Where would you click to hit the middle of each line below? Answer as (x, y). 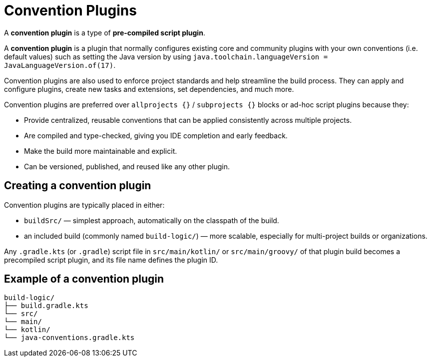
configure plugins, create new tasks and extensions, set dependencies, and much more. (149, 89)
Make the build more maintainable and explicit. (101, 151)
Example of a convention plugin (84, 279)
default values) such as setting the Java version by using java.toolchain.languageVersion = (166, 56)
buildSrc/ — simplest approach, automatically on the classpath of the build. (152, 220)
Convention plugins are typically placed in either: (84, 205)
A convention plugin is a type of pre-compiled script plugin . (105, 32)
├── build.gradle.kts (46, 306)
